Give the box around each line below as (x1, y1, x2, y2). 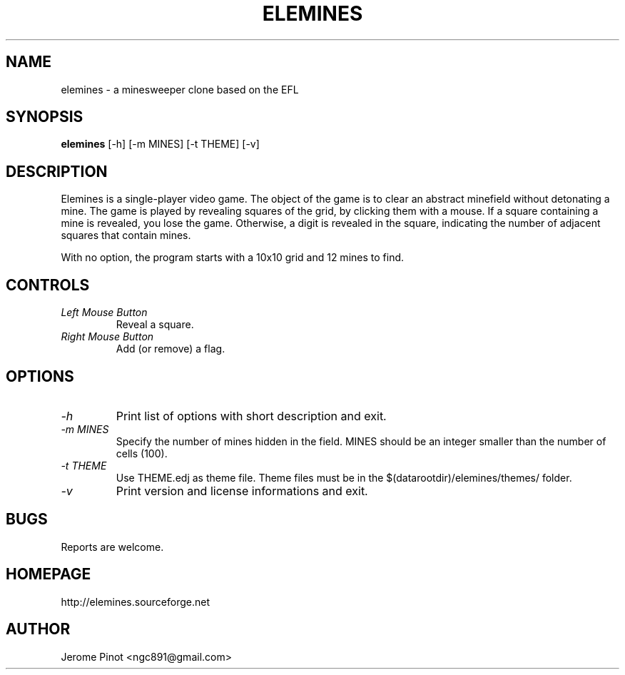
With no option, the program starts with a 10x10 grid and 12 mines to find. (61, 251, 405, 264)
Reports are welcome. (61, 540, 164, 553)
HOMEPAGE (6, 565, 91, 584)
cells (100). (116, 447, 168, 460)
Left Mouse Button (61, 306, 148, 319)
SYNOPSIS (6, 108, 83, 126)
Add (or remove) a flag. (116, 342, 225, 355)
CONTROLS (6, 275, 90, 294)
